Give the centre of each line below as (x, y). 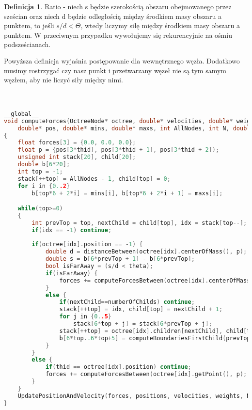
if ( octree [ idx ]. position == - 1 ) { (87, 244)
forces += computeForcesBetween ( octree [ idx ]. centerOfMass (155, 280)
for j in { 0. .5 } (85, 317)
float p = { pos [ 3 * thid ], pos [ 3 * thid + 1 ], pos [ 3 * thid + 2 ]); (118, 150)
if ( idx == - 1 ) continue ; (72, 230)
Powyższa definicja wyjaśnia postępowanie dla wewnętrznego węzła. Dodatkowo (122, 60)
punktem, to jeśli (29, 25)
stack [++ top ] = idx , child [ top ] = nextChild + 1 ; (141, 309)
